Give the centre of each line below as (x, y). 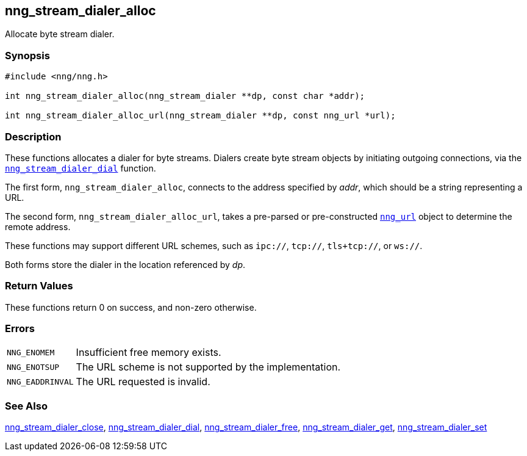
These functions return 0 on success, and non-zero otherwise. (131, 307)
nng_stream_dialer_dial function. (81, 168)
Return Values (39, 286)
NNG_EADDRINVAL (40, 382)
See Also (26, 406)
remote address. (38, 226)
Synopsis (27, 55)
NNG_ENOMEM (31, 352)
